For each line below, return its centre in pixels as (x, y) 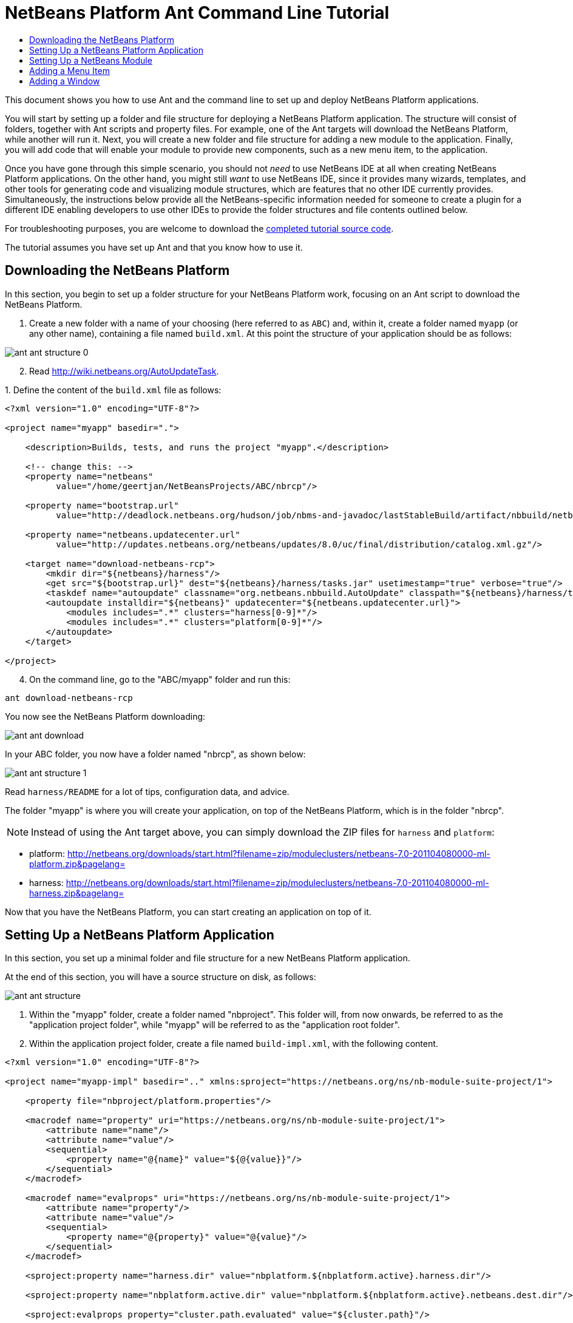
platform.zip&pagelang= (77, 864)
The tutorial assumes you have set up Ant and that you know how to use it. (154, 247)
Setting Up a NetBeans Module (91, 60)
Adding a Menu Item (70, 70)
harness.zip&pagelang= (77, 893)
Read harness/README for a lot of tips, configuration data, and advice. (147, 791)
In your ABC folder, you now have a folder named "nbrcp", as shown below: (155, 754)
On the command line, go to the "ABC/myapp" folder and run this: (160, 679)
